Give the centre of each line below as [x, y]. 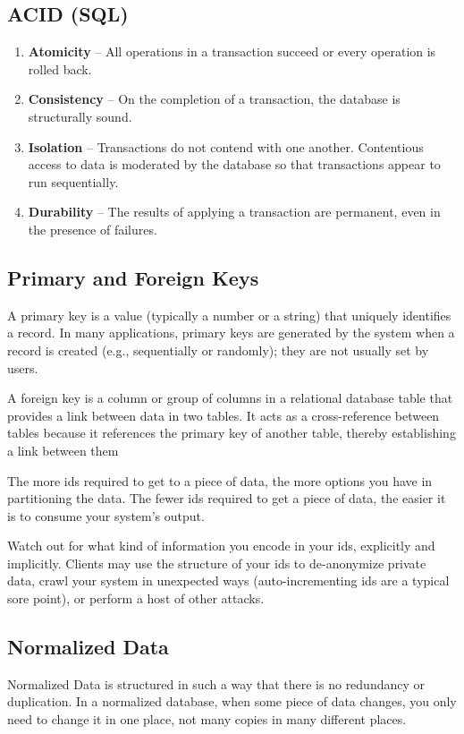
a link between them [63, 450]
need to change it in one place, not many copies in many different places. [207, 719]
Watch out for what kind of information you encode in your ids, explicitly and [221, 546]
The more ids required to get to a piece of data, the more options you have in [220, 480]
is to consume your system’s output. [106, 515]
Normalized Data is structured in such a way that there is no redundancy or [216, 683]
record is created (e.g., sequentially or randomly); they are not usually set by [218, 350]
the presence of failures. [93, 229]
